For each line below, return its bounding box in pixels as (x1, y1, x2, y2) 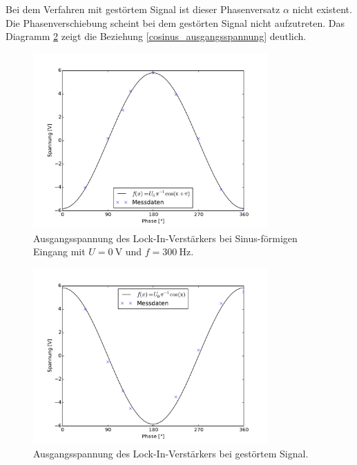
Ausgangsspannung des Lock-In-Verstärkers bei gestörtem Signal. (33, 446, 309, 460)
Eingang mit (33, 244, 86, 259)
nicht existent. (292, 2, 352, 16)
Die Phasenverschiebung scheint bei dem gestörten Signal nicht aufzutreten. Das (6, 15, 345, 30)
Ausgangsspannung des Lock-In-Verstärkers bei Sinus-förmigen (33, 230, 298, 245)
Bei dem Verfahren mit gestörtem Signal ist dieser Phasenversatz (6, 2, 280, 16)
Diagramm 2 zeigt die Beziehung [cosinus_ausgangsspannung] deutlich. (6, 29, 307, 43)
